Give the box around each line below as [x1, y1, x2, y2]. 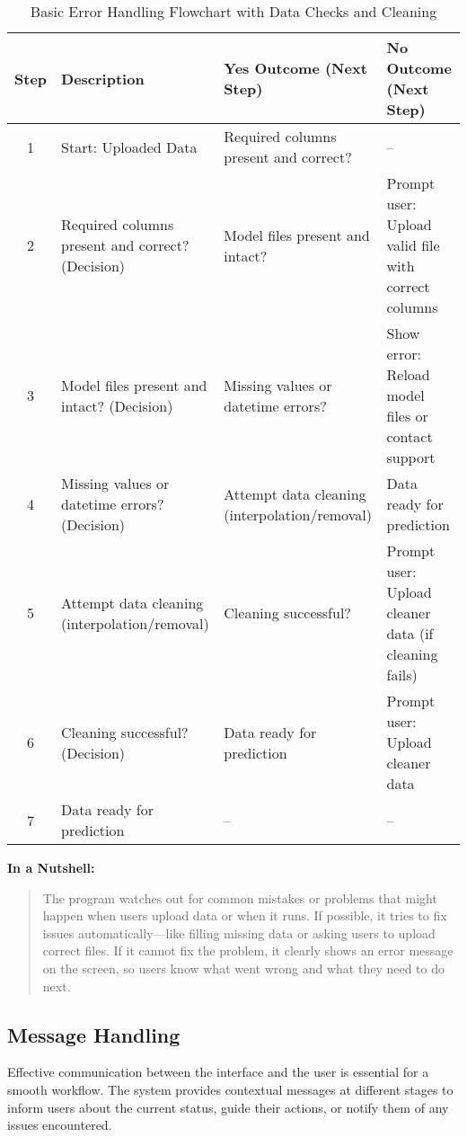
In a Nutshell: [7, 858, 95, 876]
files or [386, 405, 428, 426]
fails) [386, 664, 418, 685]
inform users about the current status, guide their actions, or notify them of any [7, 1097, 449, 1116]
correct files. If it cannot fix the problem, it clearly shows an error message [42, 941, 454, 960]
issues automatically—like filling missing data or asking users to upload [42, 923, 436, 942]
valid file [386, 235, 440, 255]
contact [386, 426, 433, 447]
